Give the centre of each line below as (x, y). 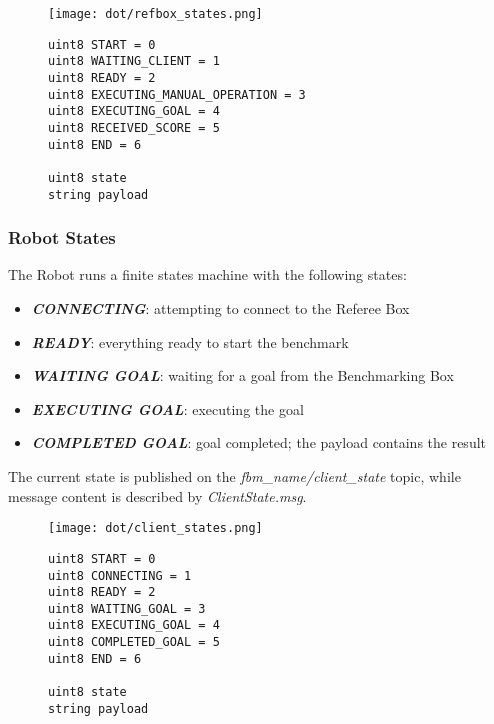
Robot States (62, 237)
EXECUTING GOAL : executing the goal (167, 408)
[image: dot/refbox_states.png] (155, 14)
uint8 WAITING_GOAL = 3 (127, 608)
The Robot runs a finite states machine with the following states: (207, 274)
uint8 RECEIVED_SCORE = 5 (134, 127)
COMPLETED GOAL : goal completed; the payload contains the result (259, 442)
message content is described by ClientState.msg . (157, 495)
